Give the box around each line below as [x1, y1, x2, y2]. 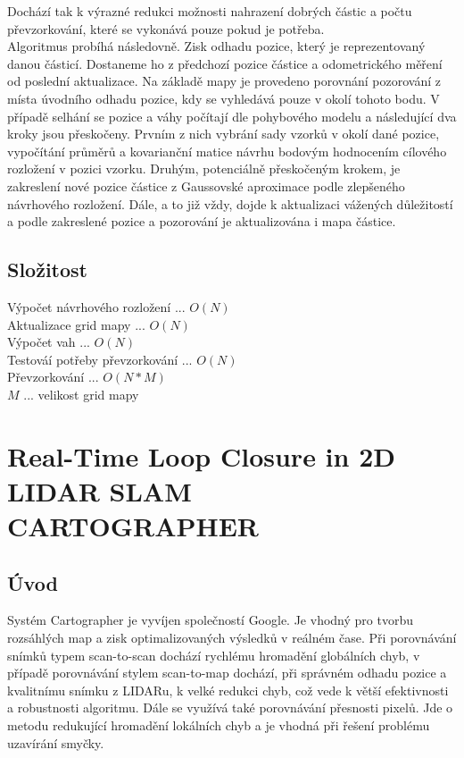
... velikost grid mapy [23, 384, 139, 403]
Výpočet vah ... [7, 333, 90, 351]
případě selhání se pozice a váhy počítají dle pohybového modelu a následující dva [7, 106, 457, 125]
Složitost [7, 256, 88, 283]
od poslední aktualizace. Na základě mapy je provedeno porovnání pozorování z [7, 72, 441, 90]
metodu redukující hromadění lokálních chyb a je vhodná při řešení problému [7, 716, 430, 734]
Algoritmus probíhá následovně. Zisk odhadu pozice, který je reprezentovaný [7, 37, 426, 55]
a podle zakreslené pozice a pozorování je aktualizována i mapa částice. [7, 212, 396, 231]
